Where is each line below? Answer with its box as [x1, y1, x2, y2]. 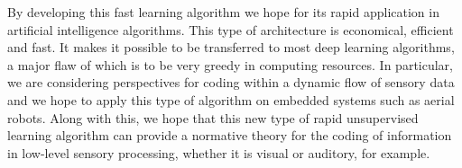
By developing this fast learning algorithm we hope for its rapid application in [7, 3, 439, 21]
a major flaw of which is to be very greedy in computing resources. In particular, [7, 55, 454, 74]
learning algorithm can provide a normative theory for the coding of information [7, 126, 452, 145]
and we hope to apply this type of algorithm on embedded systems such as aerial [7, 90, 455, 109]
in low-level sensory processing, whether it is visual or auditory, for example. [7, 143, 430, 162]
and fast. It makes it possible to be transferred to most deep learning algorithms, [7, 38, 455, 57]
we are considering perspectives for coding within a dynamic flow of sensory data [7, 73, 455, 92]
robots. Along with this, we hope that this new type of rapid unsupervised [7, 108, 419, 127]
